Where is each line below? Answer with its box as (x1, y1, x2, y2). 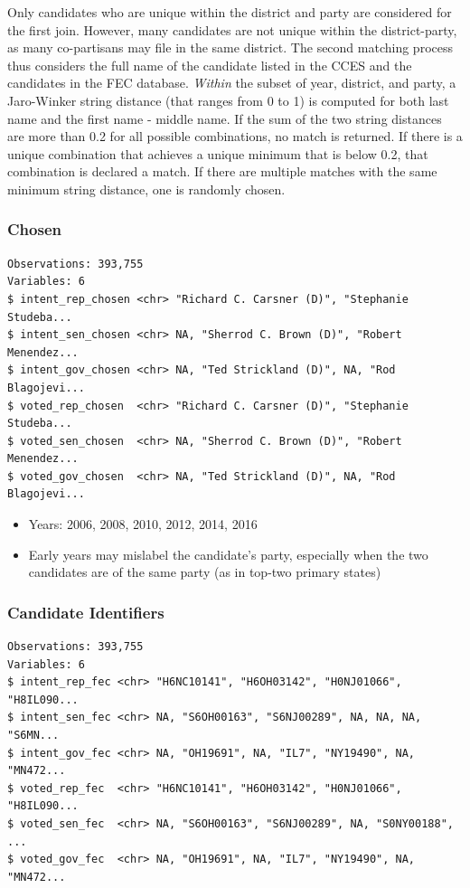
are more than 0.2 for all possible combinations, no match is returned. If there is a (7, 127, 463, 146)
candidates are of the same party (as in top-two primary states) (28, 562, 381, 581)
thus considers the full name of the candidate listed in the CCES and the (7, 55, 412, 74)
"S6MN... (7, 729, 60, 742)
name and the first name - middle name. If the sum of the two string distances (7, 109, 442, 128)
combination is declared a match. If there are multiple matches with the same (7, 162, 437, 181)
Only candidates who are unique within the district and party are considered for (7, 3, 452, 21)
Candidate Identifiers (7, 600, 164, 623)
